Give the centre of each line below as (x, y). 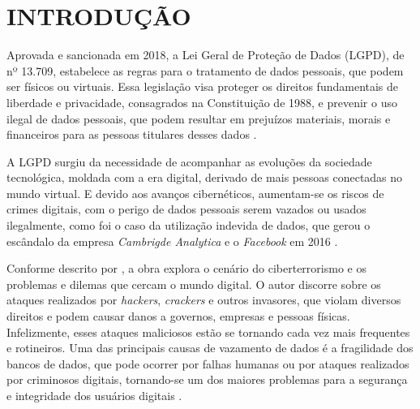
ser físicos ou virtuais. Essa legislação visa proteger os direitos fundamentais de (203, 86)
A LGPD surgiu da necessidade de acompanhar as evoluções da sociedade (189, 161)
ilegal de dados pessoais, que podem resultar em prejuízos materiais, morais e (199, 118)
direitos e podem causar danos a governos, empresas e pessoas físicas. (178, 316)
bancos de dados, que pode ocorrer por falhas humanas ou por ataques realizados (208, 363)
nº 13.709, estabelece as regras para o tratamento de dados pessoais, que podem (205, 70)
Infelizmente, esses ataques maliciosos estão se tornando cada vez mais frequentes (208, 332)
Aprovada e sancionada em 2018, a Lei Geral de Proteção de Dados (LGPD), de (206, 55)
